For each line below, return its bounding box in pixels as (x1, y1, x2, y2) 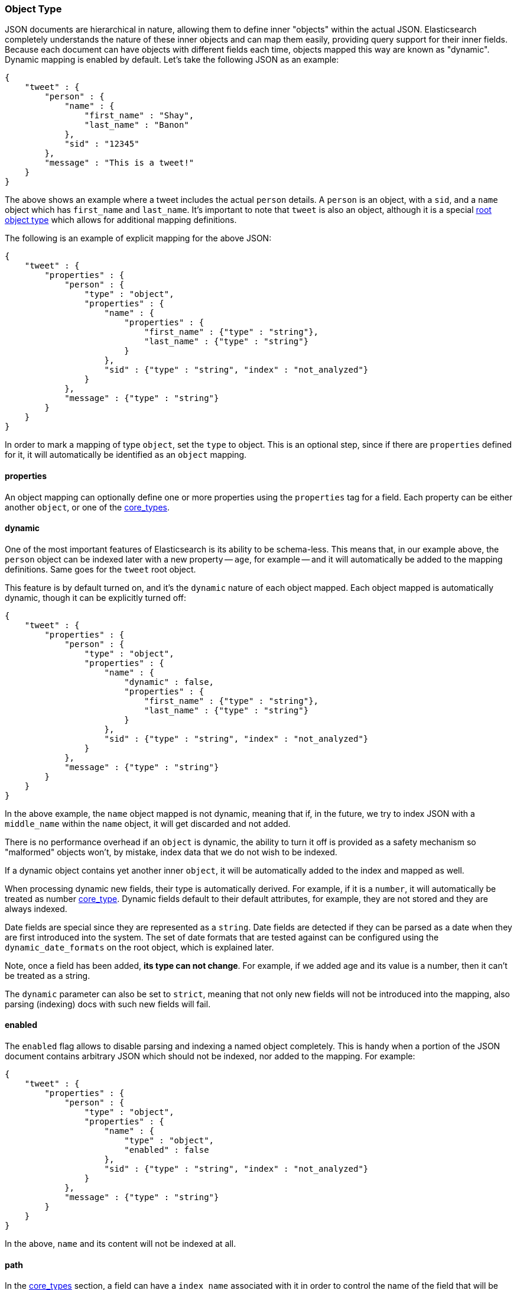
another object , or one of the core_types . (5, 502, 170, 512)
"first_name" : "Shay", (84, 111, 194, 121)
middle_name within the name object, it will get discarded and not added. (5, 818, 291, 829)
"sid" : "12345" (64, 139, 139, 149)
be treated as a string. (5, 970, 90, 981)
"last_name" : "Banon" (84, 120, 189, 130)
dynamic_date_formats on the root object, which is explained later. (5, 942, 274, 952)
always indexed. (5, 903, 67, 914)
